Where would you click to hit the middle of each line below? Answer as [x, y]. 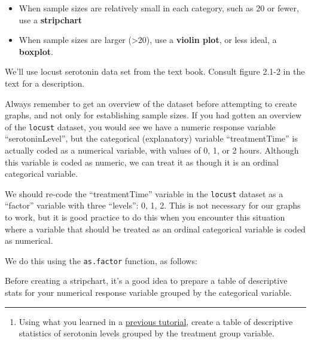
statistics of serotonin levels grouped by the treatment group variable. [147, 333]
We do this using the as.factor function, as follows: [101, 260]
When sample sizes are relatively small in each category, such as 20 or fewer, [159, 8]
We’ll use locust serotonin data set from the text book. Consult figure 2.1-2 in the [155, 71]
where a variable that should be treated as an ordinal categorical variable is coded [155, 229]
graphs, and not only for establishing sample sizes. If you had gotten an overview [153, 115]
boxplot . [36, 51]
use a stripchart [51, 19]
